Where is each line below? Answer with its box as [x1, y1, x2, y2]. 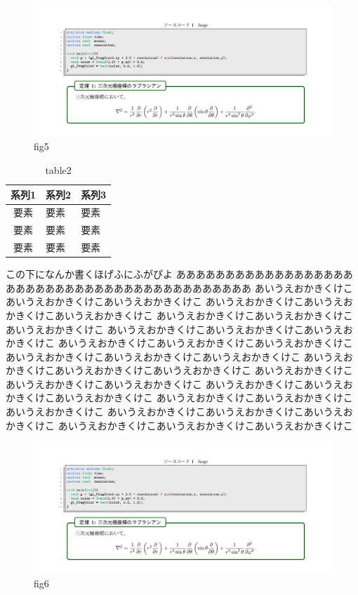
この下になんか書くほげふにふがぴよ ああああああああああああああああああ [6, 267, 353, 281]
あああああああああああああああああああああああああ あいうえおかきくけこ [6, 280, 353, 295]
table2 [45, 162, 72, 177]
